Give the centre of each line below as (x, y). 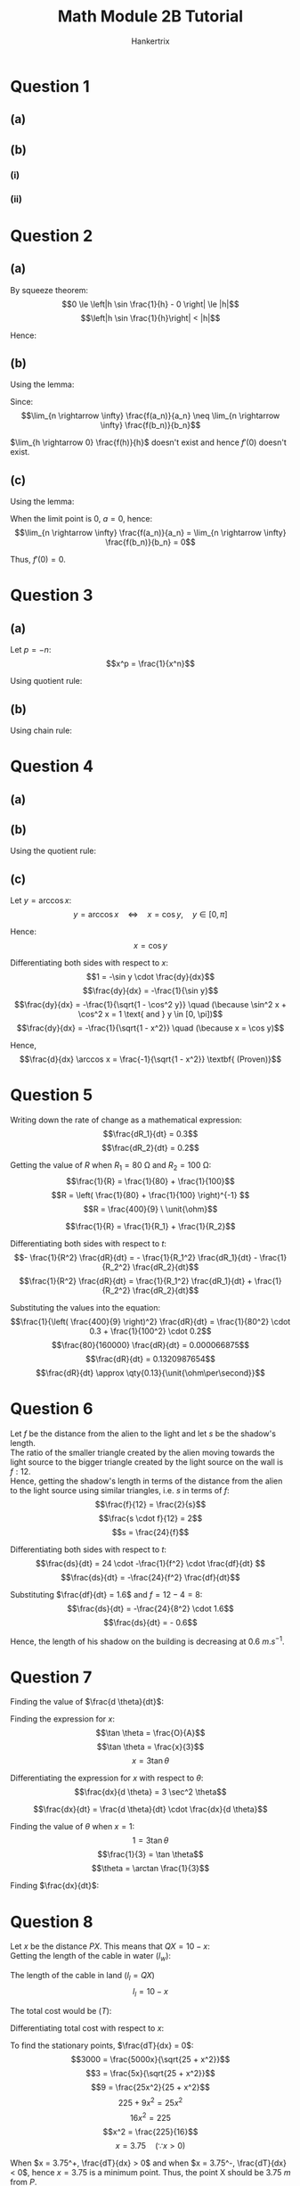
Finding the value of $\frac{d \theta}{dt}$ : (87, 1702)
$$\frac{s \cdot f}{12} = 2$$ (150, 1518)
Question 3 (52, 596)
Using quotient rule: (46, 681)
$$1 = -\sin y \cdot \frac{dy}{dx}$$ (150, 977)
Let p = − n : (31, 650)
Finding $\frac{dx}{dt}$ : (55, 1886)
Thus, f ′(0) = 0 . (38, 560)
